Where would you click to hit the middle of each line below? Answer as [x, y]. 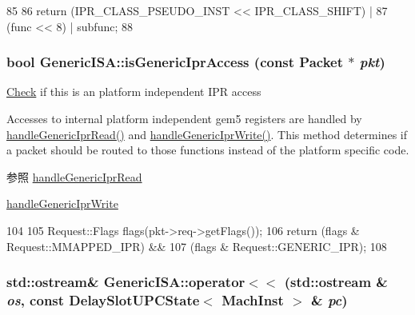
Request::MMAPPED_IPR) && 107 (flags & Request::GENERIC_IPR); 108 [197, 246]
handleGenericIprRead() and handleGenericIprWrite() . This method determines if [207, 134]
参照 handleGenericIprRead [74, 176]
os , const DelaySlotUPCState [103, 300]
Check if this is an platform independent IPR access [134, 92]
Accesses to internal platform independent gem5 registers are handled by [184, 118]
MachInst [253, 300]
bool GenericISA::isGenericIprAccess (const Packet [175, 62]
